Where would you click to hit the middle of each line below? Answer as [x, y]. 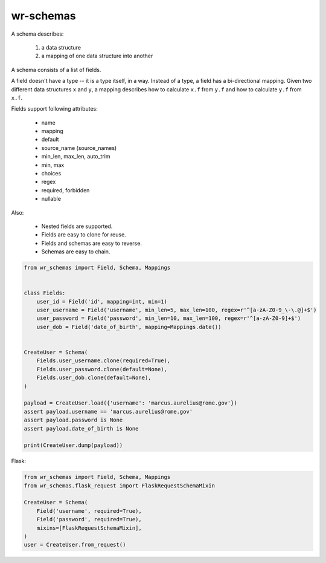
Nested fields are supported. [77, 226]
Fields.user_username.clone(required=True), [104, 361]
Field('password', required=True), [89, 519]
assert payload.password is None [73, 420]
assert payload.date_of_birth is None [81, 428]
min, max [53, 165]
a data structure [61, 47]
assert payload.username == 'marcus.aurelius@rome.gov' [108, 412]
